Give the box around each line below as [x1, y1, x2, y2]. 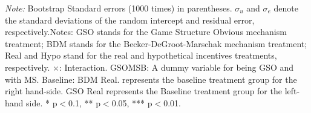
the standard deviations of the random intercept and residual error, [5, 13, 255, 26]
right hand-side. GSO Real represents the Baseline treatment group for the [5, 85, 282, 97]
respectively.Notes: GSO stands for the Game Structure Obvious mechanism [5, 25, 287, 38]
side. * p [26, 96, 57, 109]
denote [273, 2, 299, 14]
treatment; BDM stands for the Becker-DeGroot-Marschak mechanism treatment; [5, 37, 307, 50]
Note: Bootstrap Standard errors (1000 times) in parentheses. [5, 2, 232, 14]
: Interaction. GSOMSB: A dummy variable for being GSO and [59, 60, 294, 73]
